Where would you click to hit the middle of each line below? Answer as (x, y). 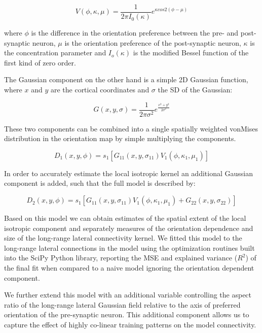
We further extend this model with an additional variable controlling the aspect (128, 295)
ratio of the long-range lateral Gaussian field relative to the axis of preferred (122, 304)
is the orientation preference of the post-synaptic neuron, (153, 42)
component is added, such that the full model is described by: (100, 183)
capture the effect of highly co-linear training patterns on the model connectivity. (130, 324)
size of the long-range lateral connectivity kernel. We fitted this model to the (123, 238)
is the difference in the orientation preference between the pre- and (135, 33)
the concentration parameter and (55, 53)
